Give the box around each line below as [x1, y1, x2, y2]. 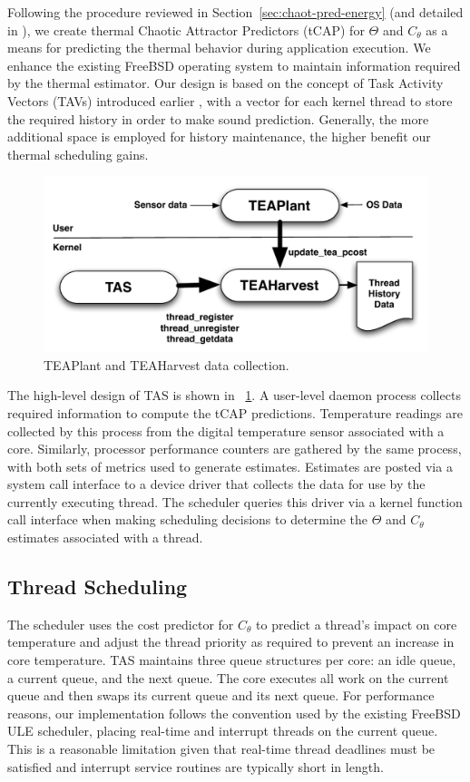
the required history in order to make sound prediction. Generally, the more [7, 109, 429, 128]
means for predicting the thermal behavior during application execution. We [7, 38, 431, 57]
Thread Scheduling [7, 572, 188, 601]
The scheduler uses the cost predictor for [7, 614, 234, 633]
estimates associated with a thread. [7, 528, 203, 547]
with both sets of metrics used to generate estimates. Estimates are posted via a [7, 456, 453, 475]
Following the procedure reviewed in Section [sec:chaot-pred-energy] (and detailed [7, 3, 464, 21]
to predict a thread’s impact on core [256, 614, 457, 633]
